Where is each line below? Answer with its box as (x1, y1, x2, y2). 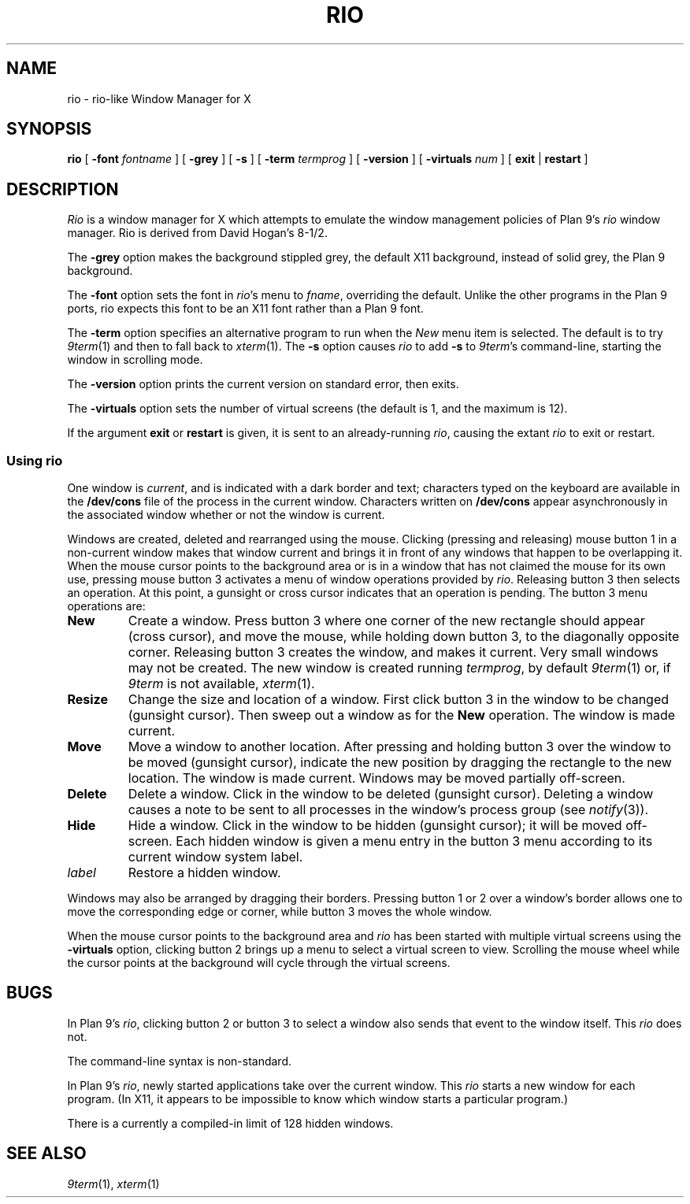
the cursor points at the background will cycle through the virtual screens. (67, 956, 451, 970)
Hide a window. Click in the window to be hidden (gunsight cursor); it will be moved (128, 817, 622, 834)
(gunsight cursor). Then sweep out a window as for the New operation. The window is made (128, 707, 676, 724)
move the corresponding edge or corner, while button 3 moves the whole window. (67, 905, 492, 919)
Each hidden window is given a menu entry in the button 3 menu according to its (176, 833, 653, 850)
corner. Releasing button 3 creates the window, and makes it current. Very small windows (128, 644, 658, 661)
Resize (67, 691, 108, 708)
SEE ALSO (6, 1143, 87, 1164)
